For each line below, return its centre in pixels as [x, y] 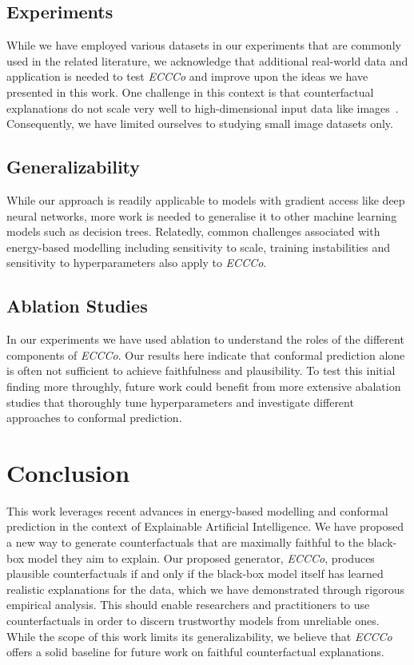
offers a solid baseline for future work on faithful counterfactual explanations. [195, 652]
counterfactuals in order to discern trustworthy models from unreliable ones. [193, 620]
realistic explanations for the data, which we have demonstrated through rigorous [205, 589]
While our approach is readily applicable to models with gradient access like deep [206, 199]
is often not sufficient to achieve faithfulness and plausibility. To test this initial [201, 370]
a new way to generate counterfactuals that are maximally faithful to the [185, 542]
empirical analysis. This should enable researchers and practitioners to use [188, 605]
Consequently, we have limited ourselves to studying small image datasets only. [200, 123]
